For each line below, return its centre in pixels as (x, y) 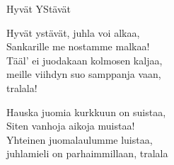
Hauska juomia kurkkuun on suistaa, (86, 112)
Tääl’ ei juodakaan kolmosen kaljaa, (85, 60)
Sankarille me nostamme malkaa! (78, 46)
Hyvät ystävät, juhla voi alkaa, (73, 32)
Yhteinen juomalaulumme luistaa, (80, 139)
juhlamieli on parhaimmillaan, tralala (87, 153)
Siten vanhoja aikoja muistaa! (71, 126)
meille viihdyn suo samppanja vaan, (84, 74)
